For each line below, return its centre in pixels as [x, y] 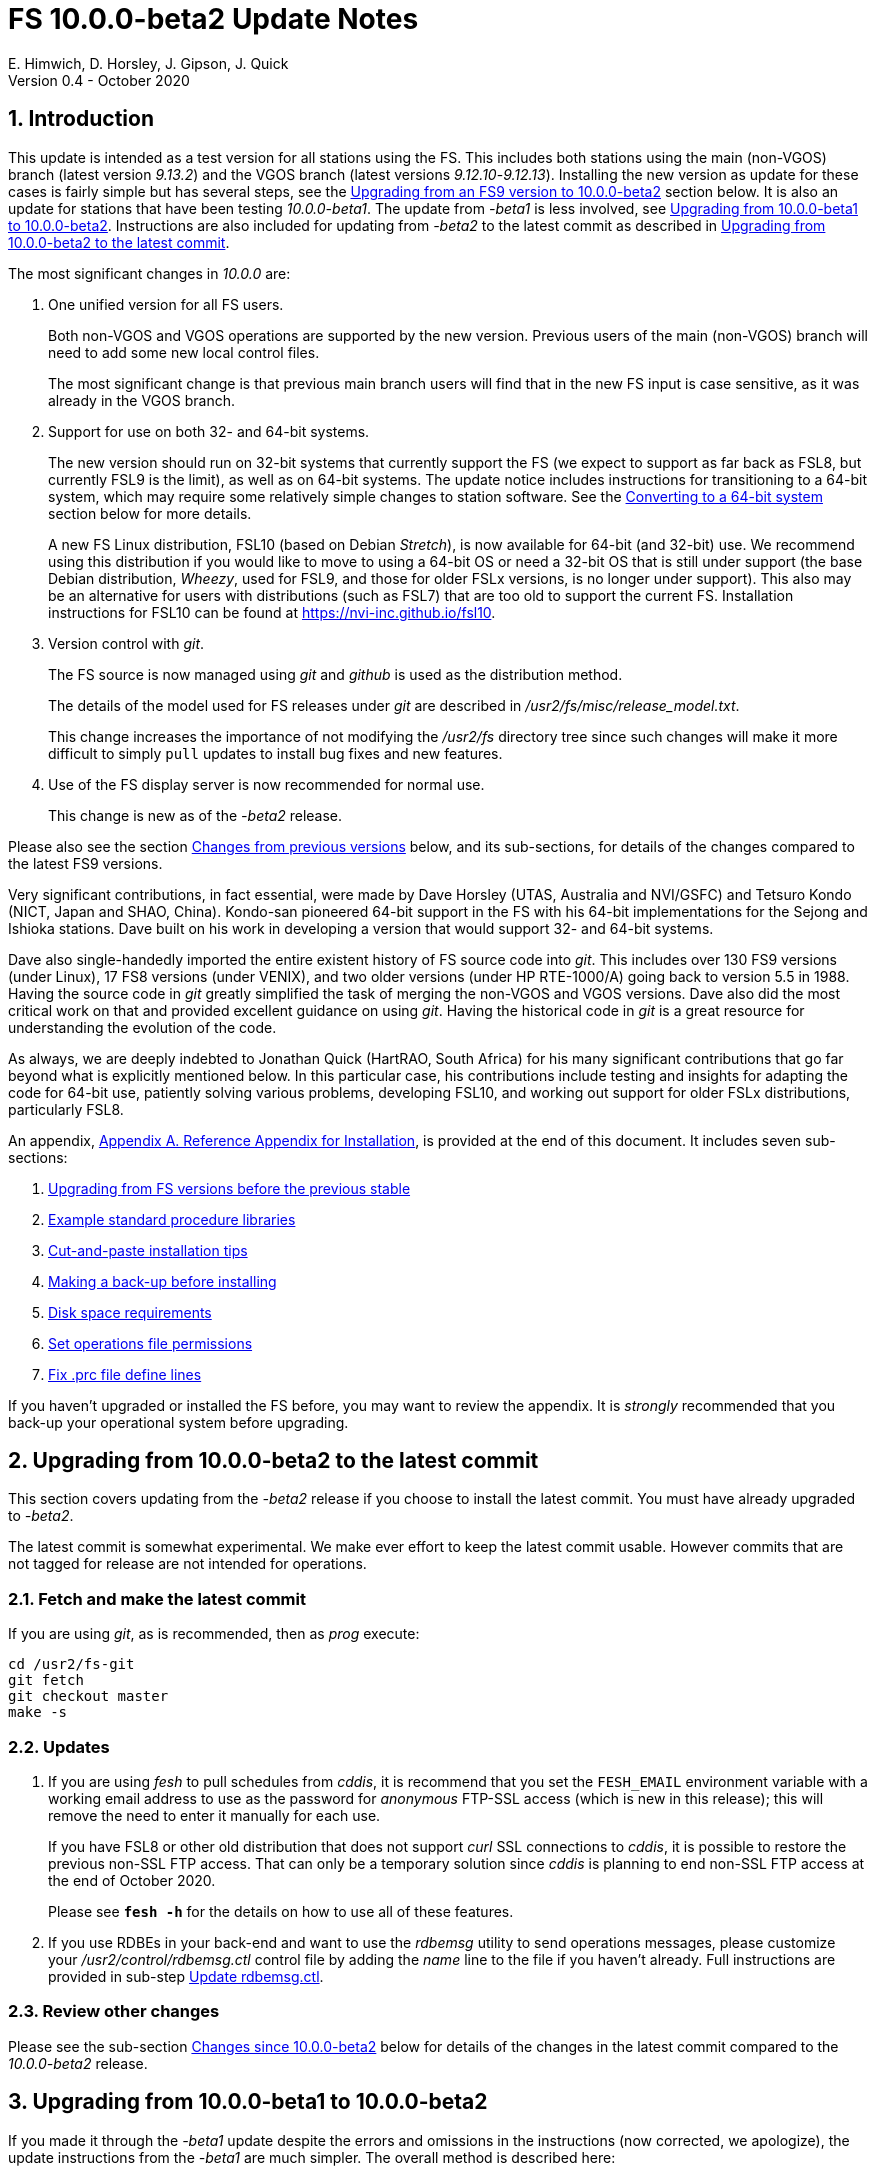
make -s [38, 1712]
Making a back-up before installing [162, 1281]
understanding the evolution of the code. [142, 1027]
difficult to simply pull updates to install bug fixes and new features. [275, 753]
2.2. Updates [59, 1746]
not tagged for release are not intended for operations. [187, 1564]
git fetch [46, 1680]
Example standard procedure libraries [172, 1219]
